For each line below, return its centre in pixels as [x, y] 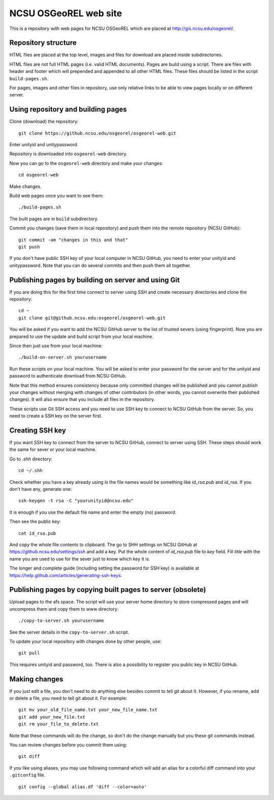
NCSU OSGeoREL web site [66, 13]
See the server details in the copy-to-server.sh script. [69, 632]
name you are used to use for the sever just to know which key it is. [80, 559]
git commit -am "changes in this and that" [73, 240]
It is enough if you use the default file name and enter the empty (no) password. [93, 512]
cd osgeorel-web [39, 175]
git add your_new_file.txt [52, 717]
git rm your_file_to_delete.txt [59, 724]
